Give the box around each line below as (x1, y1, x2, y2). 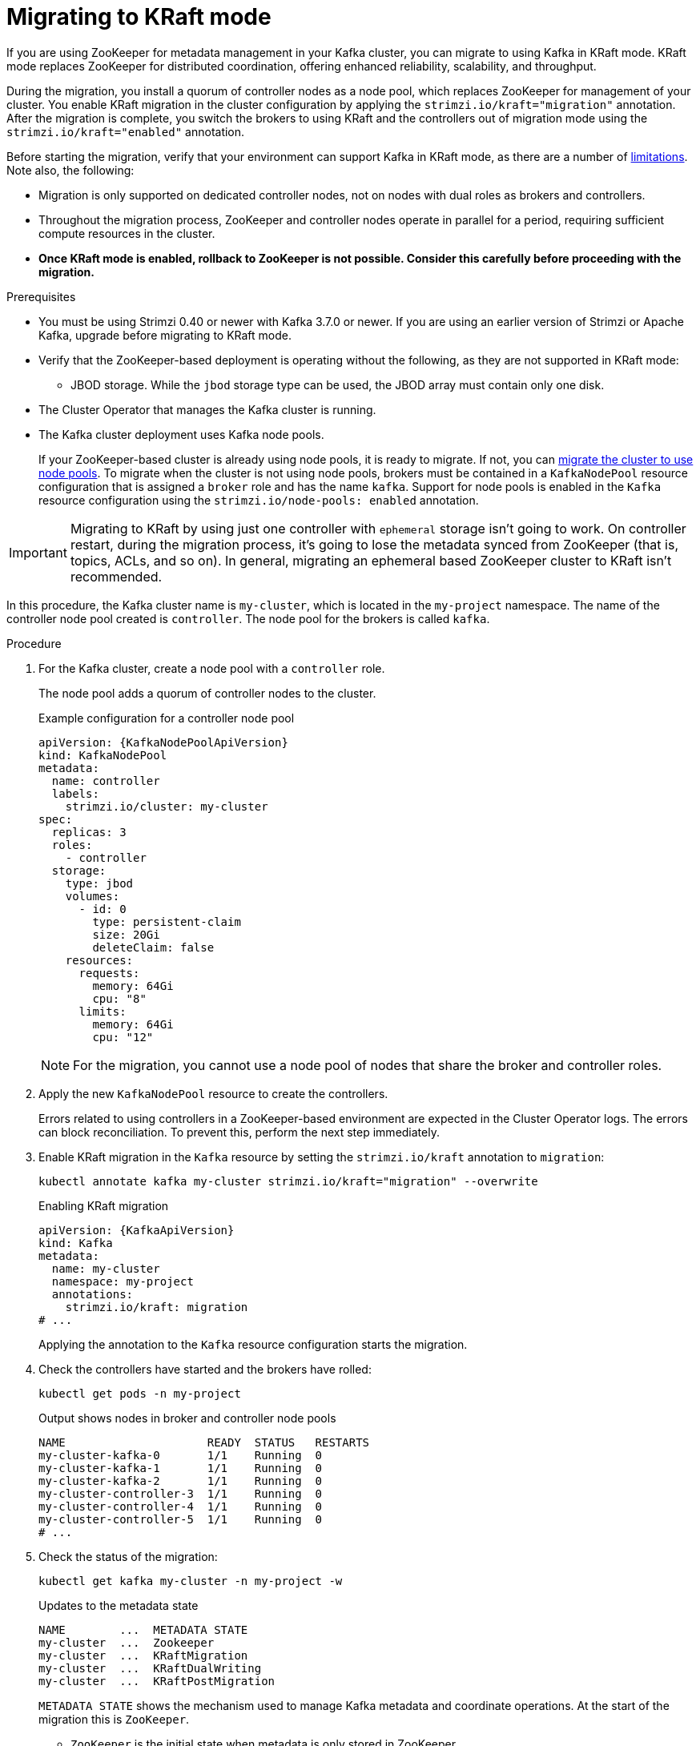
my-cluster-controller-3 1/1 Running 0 (38, 1487, 323, 1500)
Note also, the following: (6, 163, 135, 177)
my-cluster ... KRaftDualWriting (38, 1661, 262, 1675)
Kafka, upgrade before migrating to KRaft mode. (38, 328, 292, 342)
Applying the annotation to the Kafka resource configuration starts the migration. (38, 1337, 468, 1351)
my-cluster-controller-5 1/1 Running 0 (38, 1512, 323, 1526)
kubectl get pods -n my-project (38, 1386, 241, 1400)
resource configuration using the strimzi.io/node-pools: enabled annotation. (38, 493, 479, 507)
